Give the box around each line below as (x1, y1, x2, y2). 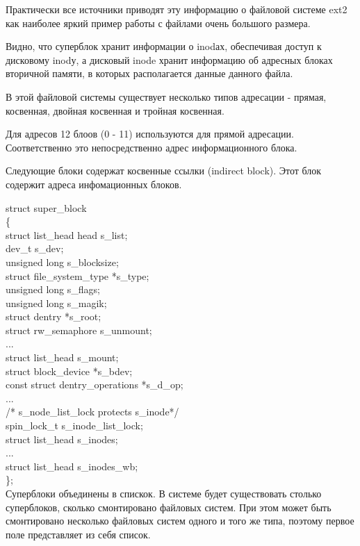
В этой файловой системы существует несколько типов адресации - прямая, (6, 89, 327, 104)
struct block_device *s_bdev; (6, 363, 133, 378)
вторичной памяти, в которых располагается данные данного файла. (6, 66, 293, 81)
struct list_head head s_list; (6, 227, 128, 242)
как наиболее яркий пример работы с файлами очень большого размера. (6, 15, 311, 30)
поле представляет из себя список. (6, 527, 151, 541)
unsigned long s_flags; (6, 282, 100, 297)
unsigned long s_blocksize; (6, 254, 119, 269)
